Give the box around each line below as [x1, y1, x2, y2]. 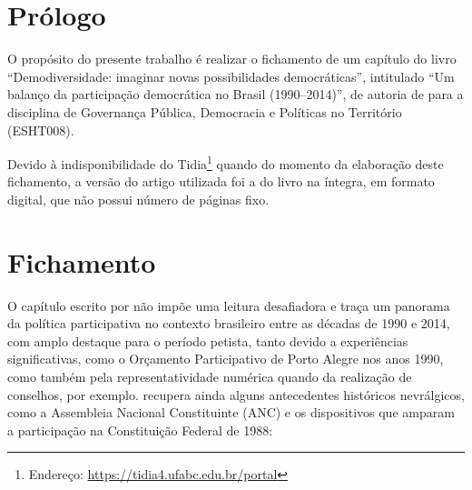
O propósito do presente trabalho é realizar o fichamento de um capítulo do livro [7, 49, 457, 68]
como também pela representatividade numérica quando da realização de [7, 367, 412, 386]
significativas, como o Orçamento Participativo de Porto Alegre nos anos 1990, [7, 349, 444, 368]
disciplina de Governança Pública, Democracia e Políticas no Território [7, 102, 402, 121]
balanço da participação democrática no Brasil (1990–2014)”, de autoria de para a [7, 85, 464, 104]
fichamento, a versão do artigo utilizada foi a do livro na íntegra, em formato [7, 172, 435, 191]
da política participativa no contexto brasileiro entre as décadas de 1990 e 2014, [7, 314, 450, 333]
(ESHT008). [7, 120, 74, 139]
